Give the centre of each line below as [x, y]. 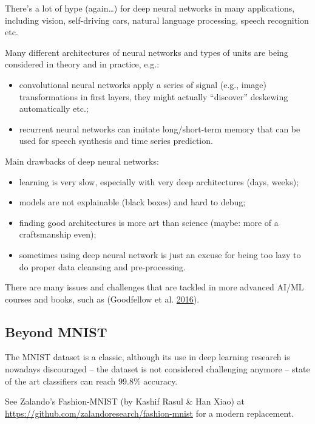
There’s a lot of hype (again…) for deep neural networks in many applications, [150, 8]
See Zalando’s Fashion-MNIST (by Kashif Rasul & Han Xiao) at [125, 401]
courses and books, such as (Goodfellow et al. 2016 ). [102, 299]
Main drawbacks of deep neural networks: [82, 161]
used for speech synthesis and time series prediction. [116, 141]
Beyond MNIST [56, 331]
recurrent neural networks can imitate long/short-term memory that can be [160, 128]
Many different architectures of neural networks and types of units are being [147, 52]
